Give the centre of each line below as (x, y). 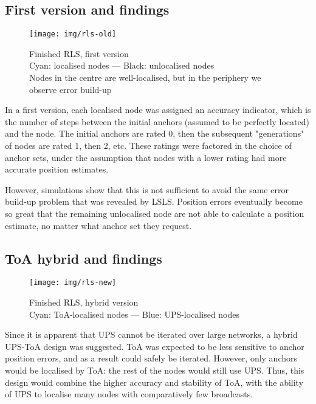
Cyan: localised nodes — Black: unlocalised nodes (122, 65)
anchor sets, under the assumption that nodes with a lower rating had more (146, 157)
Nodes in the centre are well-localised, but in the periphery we (145, 77)
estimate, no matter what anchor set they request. (98, 225)
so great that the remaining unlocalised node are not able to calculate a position (155, 213)
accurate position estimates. (57, 169)
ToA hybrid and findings (84, 258)
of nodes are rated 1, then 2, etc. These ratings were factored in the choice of (148, 146)
